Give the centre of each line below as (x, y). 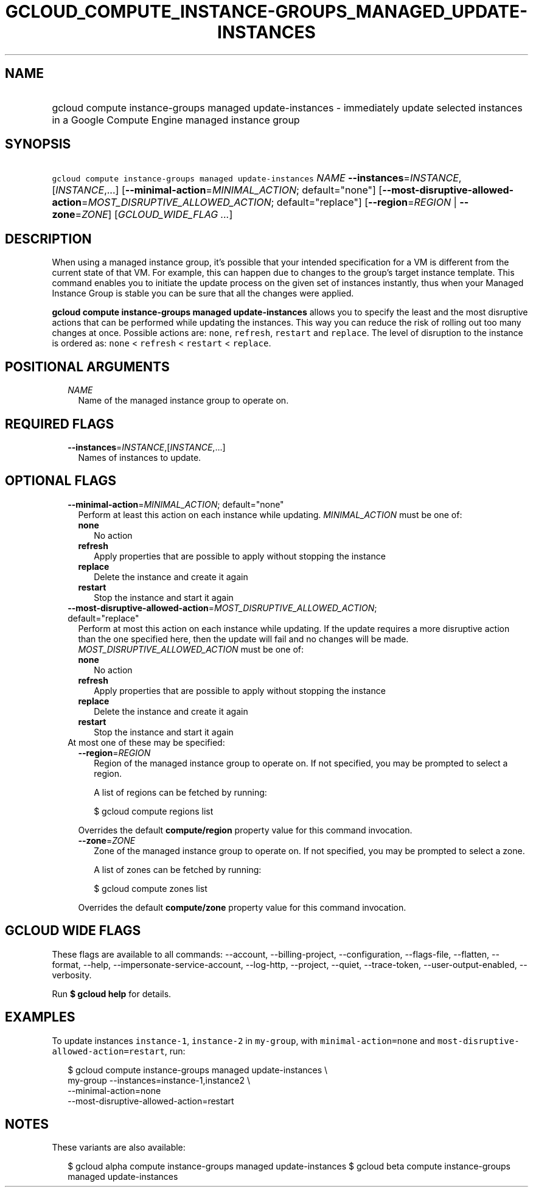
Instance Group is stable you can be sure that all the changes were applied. (203, 293)
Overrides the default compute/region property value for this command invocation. (245, 830)
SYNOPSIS (38, 144)
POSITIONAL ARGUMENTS (87, 366)
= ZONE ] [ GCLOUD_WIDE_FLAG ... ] (154, 215)
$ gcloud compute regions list (154, 811)
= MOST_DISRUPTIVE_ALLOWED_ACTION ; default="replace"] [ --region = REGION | (269, 202)
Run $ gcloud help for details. (112, 994)
